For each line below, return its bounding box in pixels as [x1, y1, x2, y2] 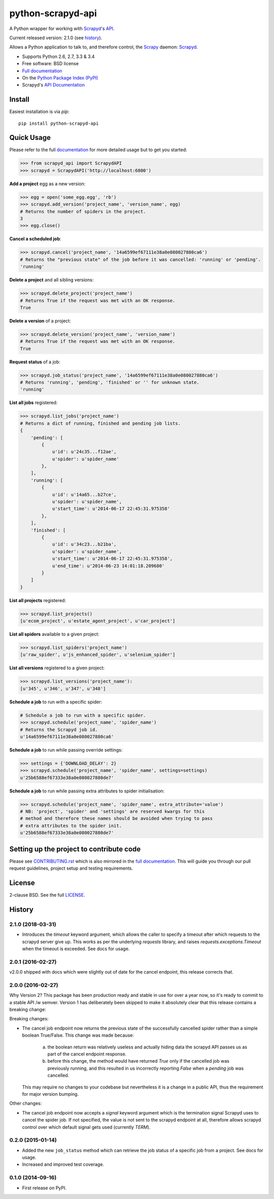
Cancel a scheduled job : [9, 236, 61, 242]
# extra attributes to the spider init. [20, 822, 122, 829]
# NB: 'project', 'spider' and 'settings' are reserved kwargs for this [20, 809, 205, 814]
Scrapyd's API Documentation [22, 82, 85, 88]
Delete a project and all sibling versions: [9, 277, 94, 283]
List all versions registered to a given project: [9, 665, 105, 671]
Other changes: [9, 1100, 42, 1106]
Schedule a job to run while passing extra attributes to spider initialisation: [9, 788, 165, 794]
